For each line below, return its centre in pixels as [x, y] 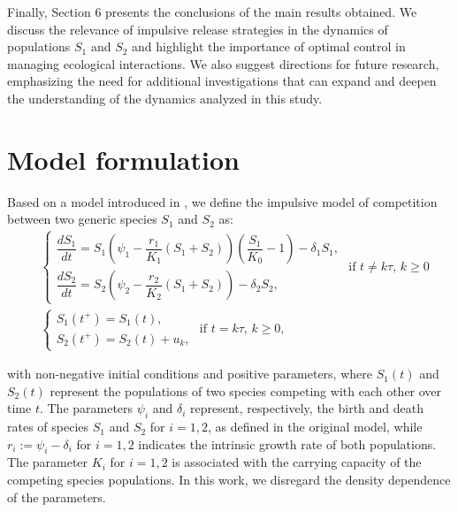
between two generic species [82, 219]
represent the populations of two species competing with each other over [246, 390]
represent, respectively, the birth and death [307, 408]
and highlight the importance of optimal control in [269, 46]
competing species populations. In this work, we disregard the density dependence [229, 480]
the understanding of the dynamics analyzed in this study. [165, 98]
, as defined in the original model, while [315, 427]
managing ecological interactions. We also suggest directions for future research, [223, 63]
